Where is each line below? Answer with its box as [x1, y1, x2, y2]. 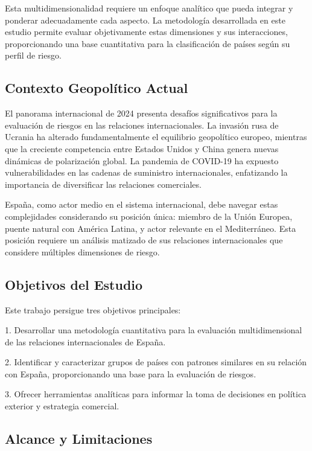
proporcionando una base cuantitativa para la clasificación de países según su [5, 37, 290, 50]
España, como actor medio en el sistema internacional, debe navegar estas [5, 198, 278, 211]
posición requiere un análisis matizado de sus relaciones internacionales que [5, 234, 283, 246]
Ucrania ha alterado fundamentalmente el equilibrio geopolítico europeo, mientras [5, 130, 307, 143]
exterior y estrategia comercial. [5, 400, 119, 412]
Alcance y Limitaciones [5, 429, 153, 448]
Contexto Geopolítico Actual [5, 78, 188, 97]
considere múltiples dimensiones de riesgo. [5, 245, 160, 258]
